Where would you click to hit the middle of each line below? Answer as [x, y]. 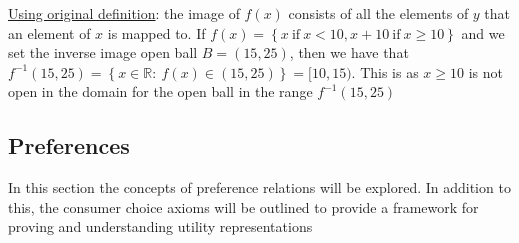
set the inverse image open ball [103, 52]
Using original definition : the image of [124, 13]
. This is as [385, 71]
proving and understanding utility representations [160, 226]
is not [485, 71]
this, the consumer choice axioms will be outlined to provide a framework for [243, 206]
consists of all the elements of [378, 13]
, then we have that [349, 52]
